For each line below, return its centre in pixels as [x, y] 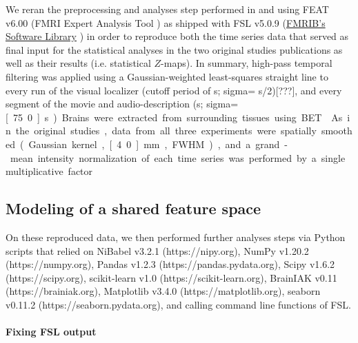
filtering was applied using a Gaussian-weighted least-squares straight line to [167, 76]
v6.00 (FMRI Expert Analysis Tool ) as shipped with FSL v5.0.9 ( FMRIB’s [166, 22]
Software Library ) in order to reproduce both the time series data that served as [177, 36]
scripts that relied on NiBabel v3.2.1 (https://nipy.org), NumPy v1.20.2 [157, 250]
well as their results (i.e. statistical [78, 63]
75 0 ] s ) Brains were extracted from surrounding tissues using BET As [178, 117]
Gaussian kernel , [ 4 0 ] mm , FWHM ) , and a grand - [158, 144]
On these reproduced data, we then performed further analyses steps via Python [176, 237]
